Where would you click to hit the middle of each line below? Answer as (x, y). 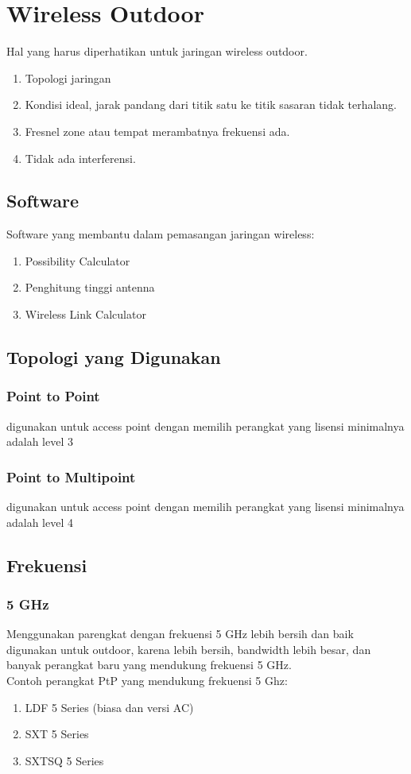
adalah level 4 (40, 522)
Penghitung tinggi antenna (90, 287)
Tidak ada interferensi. (80, 158)
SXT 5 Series (57, 734)
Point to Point (53, 396)
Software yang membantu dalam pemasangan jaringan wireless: (161, 234)
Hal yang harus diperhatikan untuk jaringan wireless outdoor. (157, 51)
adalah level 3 (40, 441)
